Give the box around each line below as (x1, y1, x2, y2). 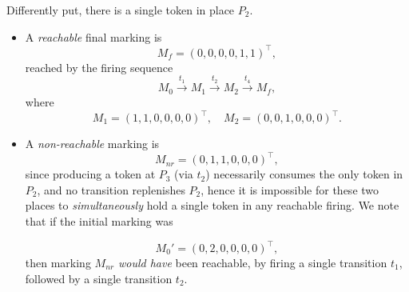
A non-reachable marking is (25, 135, 160, 152)
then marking (25, 254, 91, 270)
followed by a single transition (25, 270, 173, 286)
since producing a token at (25, 166, 156, 182)
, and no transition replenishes (37, 181, 185, 198)
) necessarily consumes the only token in (205, 166, 403, 182)
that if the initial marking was (25, 212, 173, 229)
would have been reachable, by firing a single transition (117, 254, 387, 270)
